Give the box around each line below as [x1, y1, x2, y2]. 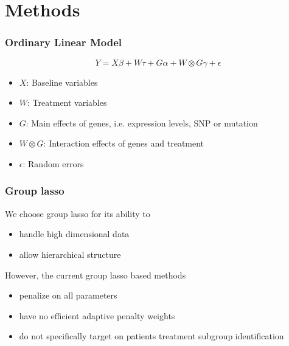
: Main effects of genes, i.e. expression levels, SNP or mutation [26, 116, 258, 129]
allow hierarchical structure [19, 247, 121, 260]
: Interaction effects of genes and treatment [43, 137, 204, 150]
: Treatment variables [27, 96, 107, 109]
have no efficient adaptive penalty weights [19, 309, 175, 322]
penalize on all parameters [19, 289, 117, 302]
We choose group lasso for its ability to [5, 207, 150, 220]
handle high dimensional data [19, 227, 130, 240]
